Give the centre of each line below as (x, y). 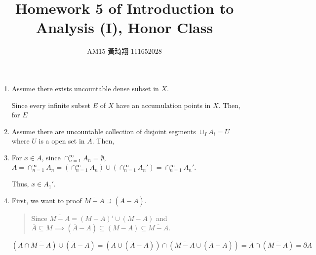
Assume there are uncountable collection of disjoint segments (104, 131)
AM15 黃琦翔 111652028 (124, 51)
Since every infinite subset (51, 105)
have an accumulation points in (163, 105)
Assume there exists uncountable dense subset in (85, 88)
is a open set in (62, 141)
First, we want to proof (47, 200)
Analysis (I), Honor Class (124, 27)
